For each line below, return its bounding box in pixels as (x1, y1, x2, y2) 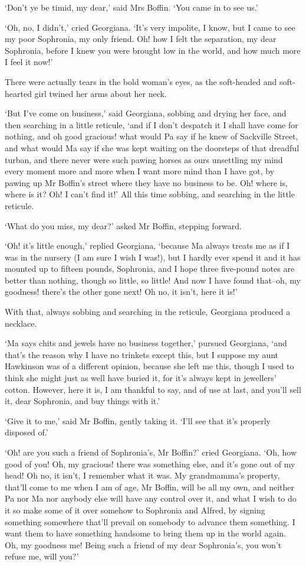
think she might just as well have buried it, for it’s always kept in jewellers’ (5, 372, 277, 384)
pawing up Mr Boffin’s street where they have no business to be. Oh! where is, (5, 176, 288, 188)
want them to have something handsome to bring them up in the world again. (5, 527, 287, 539)
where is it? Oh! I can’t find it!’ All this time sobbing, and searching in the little (5, 188, 295, 200)
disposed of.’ (5, 426, 48, 438)
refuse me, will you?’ (5, 550, 79, 562)
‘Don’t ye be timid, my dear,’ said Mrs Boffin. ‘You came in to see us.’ (5, 1, 258, 13)
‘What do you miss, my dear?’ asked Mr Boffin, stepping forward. (5, 219, 242, 232)
